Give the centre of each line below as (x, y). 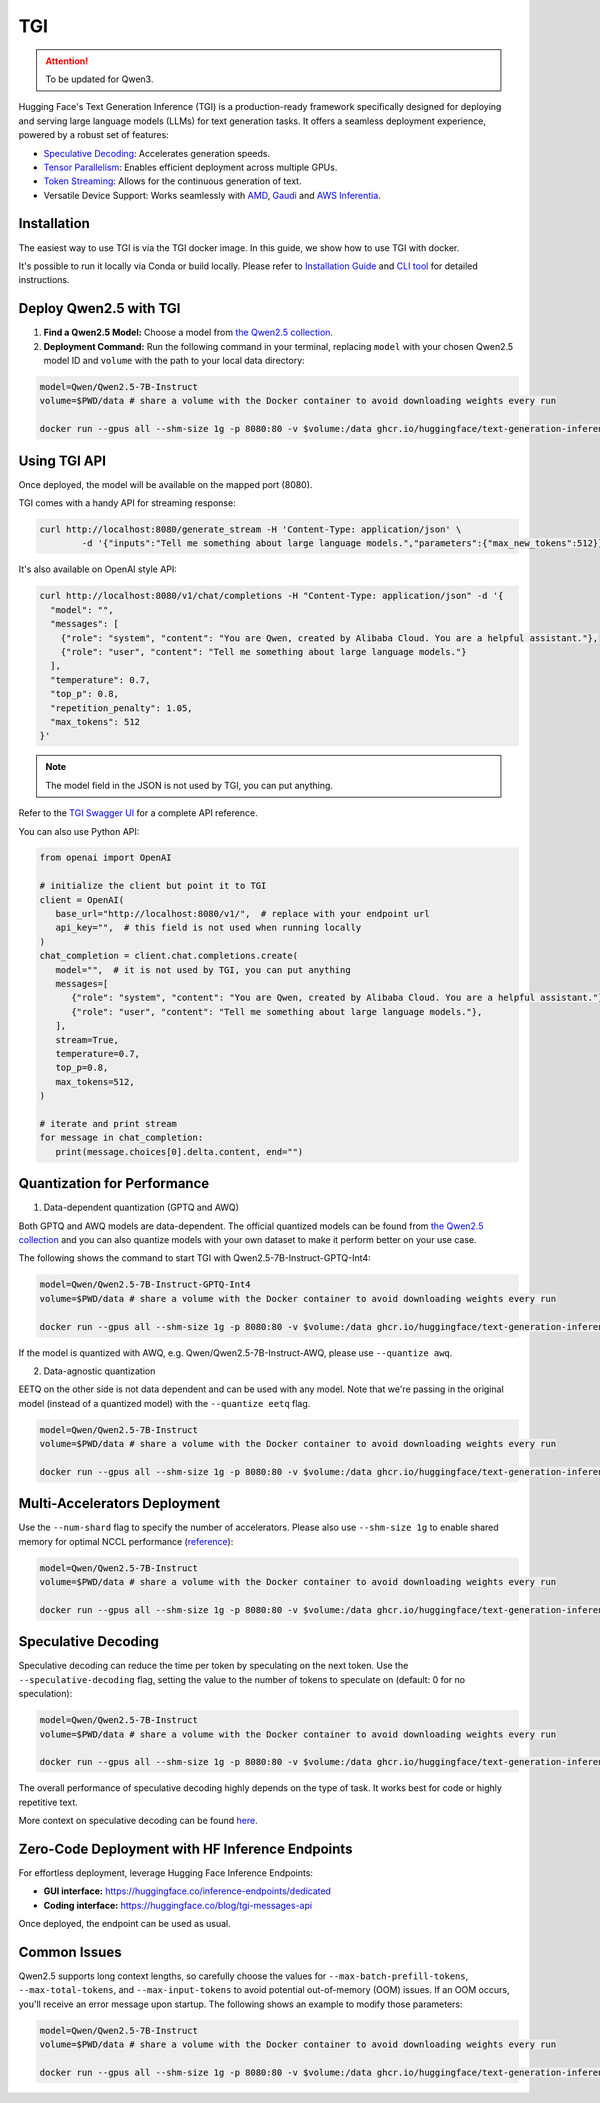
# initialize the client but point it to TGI (153, 886)
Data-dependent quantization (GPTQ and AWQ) (141, 1207)
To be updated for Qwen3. (99, 79)
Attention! (67, 61)
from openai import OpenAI (105, 858)
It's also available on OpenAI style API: (97, 569)
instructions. (44, 280)
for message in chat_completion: (121, 1138)
